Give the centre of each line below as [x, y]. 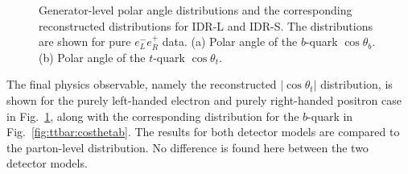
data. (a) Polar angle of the [230, 41]
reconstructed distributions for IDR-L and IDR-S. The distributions [206, 25]
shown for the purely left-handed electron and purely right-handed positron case [204, 99]
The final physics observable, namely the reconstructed [142, 84]
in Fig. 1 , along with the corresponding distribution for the [153, 116]
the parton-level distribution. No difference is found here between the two [188, 147]
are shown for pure [85, 41]
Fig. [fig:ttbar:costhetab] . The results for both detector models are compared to [203, 132]
